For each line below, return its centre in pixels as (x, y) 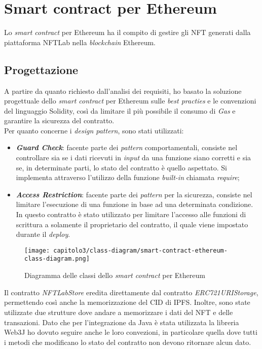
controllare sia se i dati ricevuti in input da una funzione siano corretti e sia (134, 158)
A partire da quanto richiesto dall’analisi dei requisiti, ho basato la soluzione (123, 91)
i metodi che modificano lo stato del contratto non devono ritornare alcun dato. (128, 342)
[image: (37, 250)
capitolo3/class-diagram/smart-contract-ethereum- (140, 250)
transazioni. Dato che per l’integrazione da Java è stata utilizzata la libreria (122, 322)
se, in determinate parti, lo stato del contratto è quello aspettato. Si (121, 167)
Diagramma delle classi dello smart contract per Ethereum (115, 275)
